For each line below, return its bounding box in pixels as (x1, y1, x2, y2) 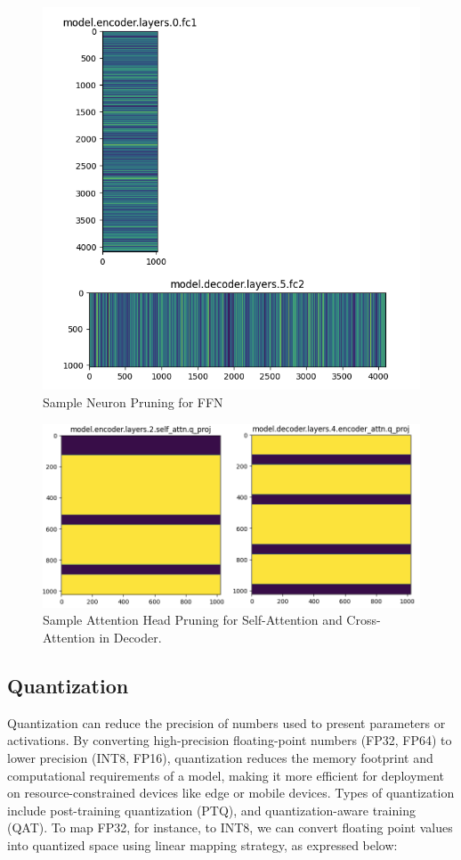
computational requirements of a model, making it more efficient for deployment (7, 766, 444, 784)
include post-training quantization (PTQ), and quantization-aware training (7, 800, 416, 819)
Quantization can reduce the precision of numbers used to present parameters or (7, 713, 446, 732)
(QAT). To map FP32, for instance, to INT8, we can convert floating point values (7, 818, 453, 837)
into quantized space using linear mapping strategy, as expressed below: (7, 835, 398, 854)
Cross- (346, 610, 381, 629)
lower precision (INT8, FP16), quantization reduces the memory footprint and (7, 748, 433, 766)
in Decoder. (99, 627, 162, 646)
